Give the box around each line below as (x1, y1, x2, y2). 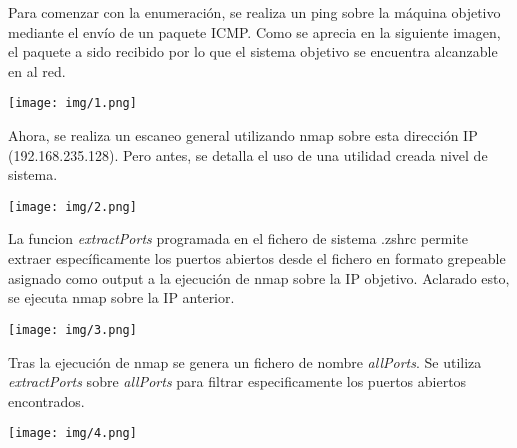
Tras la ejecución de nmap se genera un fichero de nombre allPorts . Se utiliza (8, 351, 482, 372)
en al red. (8, 60, 66, 81)
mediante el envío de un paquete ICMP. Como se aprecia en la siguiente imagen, (8, 21, 501, 42)
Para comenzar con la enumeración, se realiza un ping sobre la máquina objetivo (8, 2, 501, 22)
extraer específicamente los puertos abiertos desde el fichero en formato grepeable (8, 248, 506, 269)
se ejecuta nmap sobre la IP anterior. (8, 287, 235, 308)
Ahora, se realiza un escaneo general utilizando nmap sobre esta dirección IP (8, 125, 478, 146)
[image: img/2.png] (8, 199, 137, 214)
